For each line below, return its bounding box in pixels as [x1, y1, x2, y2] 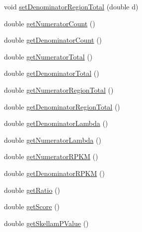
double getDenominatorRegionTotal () [4, 101, 120, 112]
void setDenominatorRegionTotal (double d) [4, 1, 139, 11]
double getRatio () [4, 184, 60, 195]
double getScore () [4, 201, 60, 212]
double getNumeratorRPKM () [4, 151, 98, 162]
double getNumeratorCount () [4, 18, 95, 28]
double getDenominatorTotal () [4, 68, 99, 78]
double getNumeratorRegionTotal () [4, 84, 114, 95]
